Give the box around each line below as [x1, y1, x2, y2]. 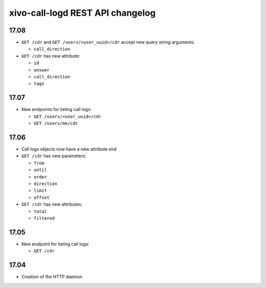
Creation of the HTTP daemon [21, 274, 83, 280]
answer [33, 67, 50, 72]
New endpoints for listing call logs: [21, 107, 92, 112]
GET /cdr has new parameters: [21, 153, 86, 159]
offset [33, 195, 50, 200]
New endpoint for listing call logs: [21, 241, 90, 247]
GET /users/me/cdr [33, 121, 78, 126]
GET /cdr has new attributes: [21, 201, 83, 207]
